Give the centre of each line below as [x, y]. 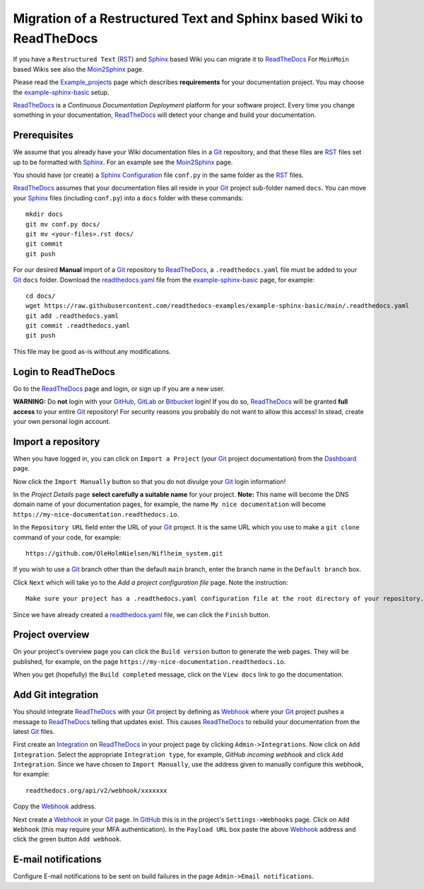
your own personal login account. [62, 421]
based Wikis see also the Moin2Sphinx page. [78, 69]
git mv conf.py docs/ [63, 224]
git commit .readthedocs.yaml [78, 326]
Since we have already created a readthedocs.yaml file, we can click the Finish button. [142, 614]
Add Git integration [56, 695]
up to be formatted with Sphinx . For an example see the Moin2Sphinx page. [123, 162]
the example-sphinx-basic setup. [61, 92]
